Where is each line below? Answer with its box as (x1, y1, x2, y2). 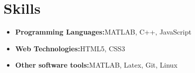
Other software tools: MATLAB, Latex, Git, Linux (15, 60, 178, 70)
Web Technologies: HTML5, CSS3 (15, 43, 125, 53)
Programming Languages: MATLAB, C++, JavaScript (15, 27, 192, 37)
